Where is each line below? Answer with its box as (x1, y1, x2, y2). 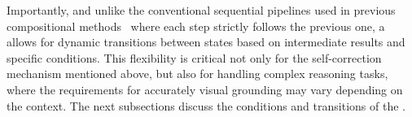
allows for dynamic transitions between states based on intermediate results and (7, 33, 405, 50)
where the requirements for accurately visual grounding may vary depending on (7, 80, 403, 97)
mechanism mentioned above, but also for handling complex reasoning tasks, (7, 65, 388, 82)
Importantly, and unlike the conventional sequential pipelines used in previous (7, 2, 396, 18)
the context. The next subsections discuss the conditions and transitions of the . (7, 97, 405, 114)
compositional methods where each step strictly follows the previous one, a (7, 17, 385, 34)
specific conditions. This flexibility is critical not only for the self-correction (7, 49, 382, 66)
